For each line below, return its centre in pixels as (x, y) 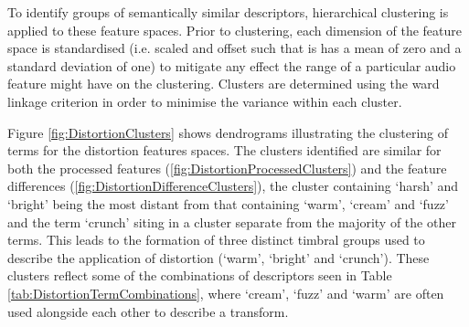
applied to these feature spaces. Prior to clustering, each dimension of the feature (234, 30)
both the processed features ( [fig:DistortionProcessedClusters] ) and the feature (227, 168)
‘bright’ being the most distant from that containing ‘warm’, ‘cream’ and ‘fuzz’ (228, 203)
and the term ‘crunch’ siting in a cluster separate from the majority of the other (232, 222)
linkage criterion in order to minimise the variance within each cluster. (205, 101)
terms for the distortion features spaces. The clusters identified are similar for (224, 150)
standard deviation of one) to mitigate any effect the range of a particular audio (232, 65)
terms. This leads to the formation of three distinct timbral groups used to (216, 240)
